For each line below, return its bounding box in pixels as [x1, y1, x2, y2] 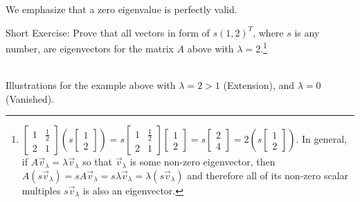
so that [82, 154, 113, 169]
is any [294, 25, 320, 39]
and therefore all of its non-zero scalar [187, 168, 349, 182]
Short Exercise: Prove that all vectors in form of [6, 25, 210, 39]
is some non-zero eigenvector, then [129, 154, 276, 169]
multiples [21, 183, 61, 197]
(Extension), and [223, 78, 295, 92]
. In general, [296, 132, 347, 146]
